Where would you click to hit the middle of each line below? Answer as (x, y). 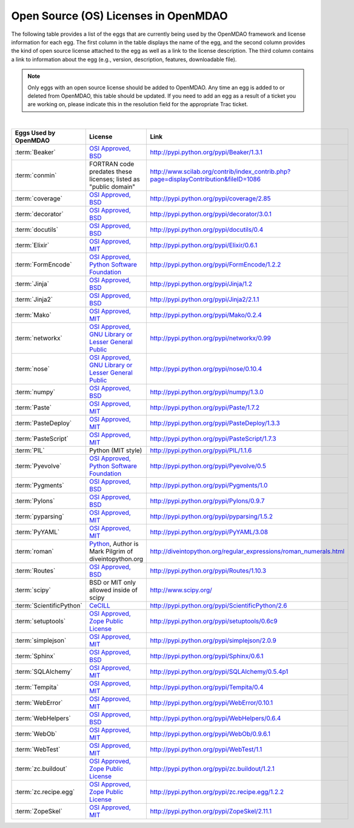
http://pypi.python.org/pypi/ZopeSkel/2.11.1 (211, 812)
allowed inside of (113, 590)
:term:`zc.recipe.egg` (45, 792)
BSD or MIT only (112, 583)
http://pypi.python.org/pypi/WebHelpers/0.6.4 (215, 718)
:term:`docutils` (37, 229)
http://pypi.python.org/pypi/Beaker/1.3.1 (206, 152)
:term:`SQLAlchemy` (44, 672)
